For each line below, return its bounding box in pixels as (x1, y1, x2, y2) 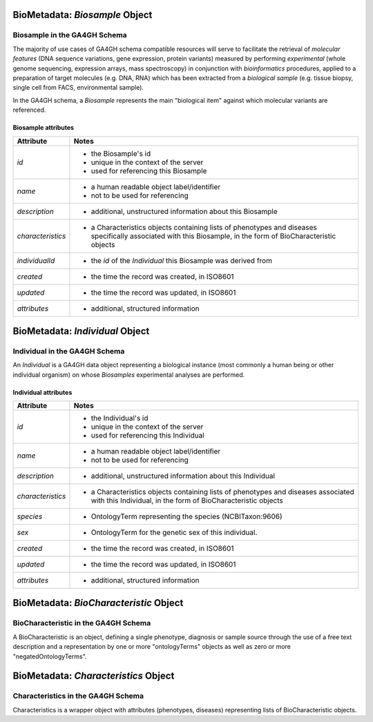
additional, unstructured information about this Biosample (90, 206, 278, 216)
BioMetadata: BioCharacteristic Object (12, 597, 184, 609)
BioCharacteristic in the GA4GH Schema (12, 618, 151, 628)
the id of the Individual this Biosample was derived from (90, 255, 273, 265)
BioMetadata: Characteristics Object (12, 670, 175, 682)
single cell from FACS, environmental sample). (12, 84, 144, 92)
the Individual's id (90, 413, 149, 423)
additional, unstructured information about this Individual (90, 471, 276, 481)
